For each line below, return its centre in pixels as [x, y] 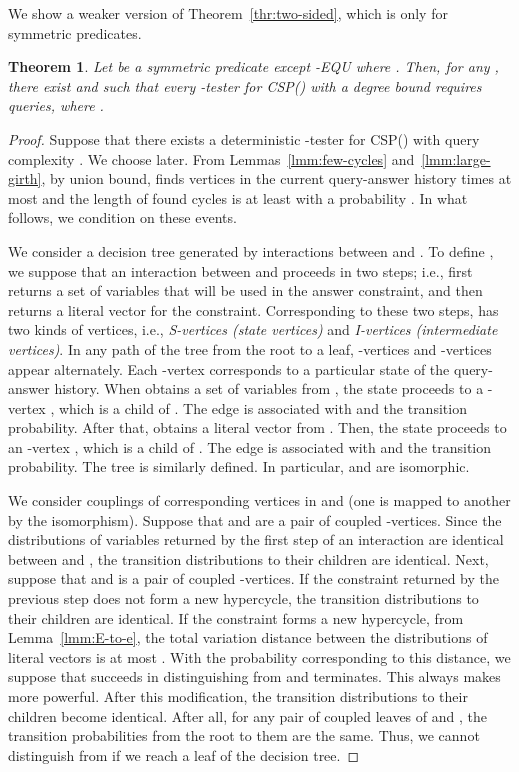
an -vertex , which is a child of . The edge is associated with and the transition [250, 446]
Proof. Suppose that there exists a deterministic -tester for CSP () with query [244, 138]
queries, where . [56, 105]
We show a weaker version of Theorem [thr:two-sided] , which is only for [228, 13]
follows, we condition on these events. [122, 217]
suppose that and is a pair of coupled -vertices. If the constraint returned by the [253, 578]
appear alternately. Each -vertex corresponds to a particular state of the [229, 368]
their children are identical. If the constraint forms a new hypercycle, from [236, 617]
